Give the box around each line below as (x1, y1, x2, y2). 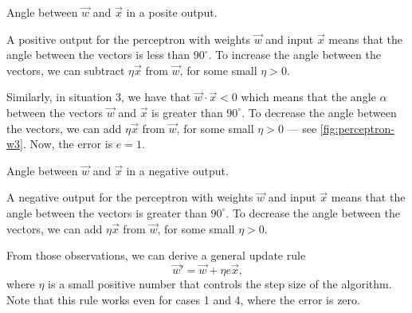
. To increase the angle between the (208, 46, 381, 63)
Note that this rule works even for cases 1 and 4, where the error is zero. (6, 291, 360, 307)
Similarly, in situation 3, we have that (6, 88, 191, 105)
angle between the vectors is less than (6, 46, 190, 63)
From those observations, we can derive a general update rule (6, 247, 306, 264)
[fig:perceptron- (320, 119, 394, 136)
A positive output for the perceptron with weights (6, 30, 250, 47)
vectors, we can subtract (6, 61, 125, 78)
